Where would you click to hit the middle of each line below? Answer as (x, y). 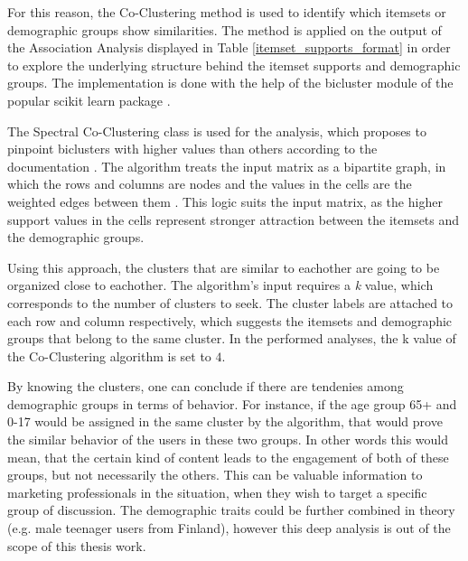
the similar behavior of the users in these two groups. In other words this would (228, 439)
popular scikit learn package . (89, 100)
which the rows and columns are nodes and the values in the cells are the (210, 184)
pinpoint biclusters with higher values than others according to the (192, 149)
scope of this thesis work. (77, 545)
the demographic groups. (76, 237)
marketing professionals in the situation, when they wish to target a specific (217, 492)
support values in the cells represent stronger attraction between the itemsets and (234, 219)
